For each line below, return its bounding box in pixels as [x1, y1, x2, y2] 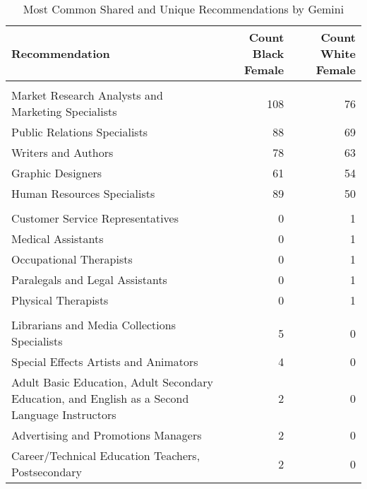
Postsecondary [11, 464, 83, 480]
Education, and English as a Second [11, 390, 189, 406]
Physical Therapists [11, 292, 109, 308]
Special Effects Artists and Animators [11, 353, 198, 370]
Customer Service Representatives [11, 210, 179, 226]
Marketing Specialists [11, 103, 117, 119]
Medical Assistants [11, 230, 104, 247]
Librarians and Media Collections [11, 317, 176, 333]
